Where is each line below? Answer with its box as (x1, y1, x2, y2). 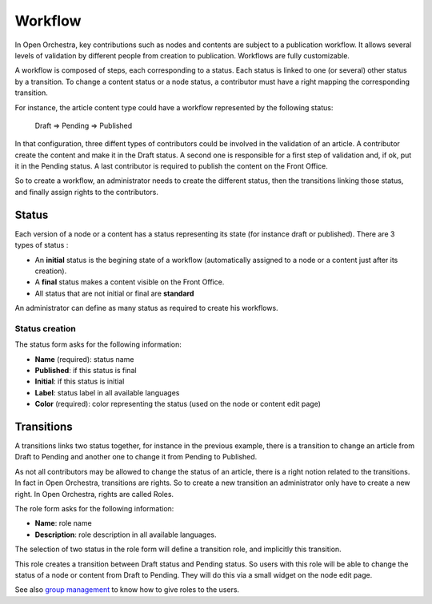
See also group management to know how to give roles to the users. (14, 585, 240, 594)
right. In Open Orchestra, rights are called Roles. (14, 489, 174, 499)
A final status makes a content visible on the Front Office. (34, 277, 225, 287)
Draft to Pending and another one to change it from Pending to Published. (14, 452, 258, 462)
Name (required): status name (34, 354, 134, 364)
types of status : (14, 240, 69, 250)
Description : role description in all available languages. (34, 530, 217, 539)
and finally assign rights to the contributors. (14, 187, 159, 197)
